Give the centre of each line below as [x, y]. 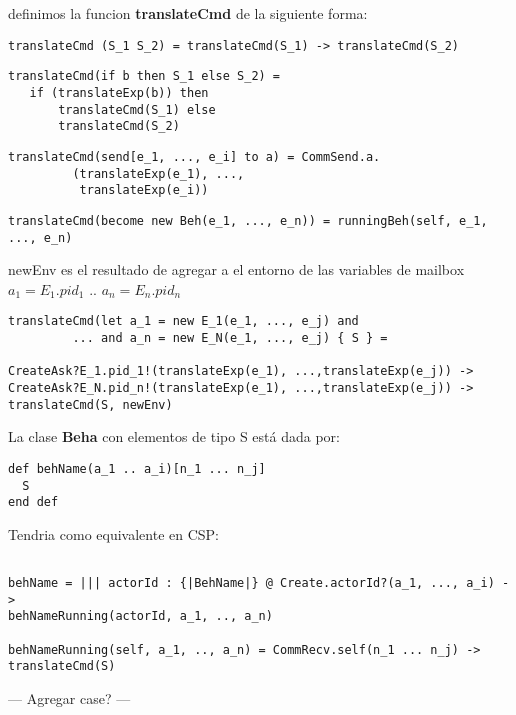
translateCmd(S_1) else [137, 109]
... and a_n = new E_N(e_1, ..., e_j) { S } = [230, 338]
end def [33, 502]
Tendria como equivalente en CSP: [114, 533]
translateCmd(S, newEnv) [90, 404]
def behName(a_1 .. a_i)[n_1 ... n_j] [137, 468]
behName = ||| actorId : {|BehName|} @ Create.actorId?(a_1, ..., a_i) [251, 583]
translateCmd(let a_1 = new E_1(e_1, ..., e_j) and [183, 321]
